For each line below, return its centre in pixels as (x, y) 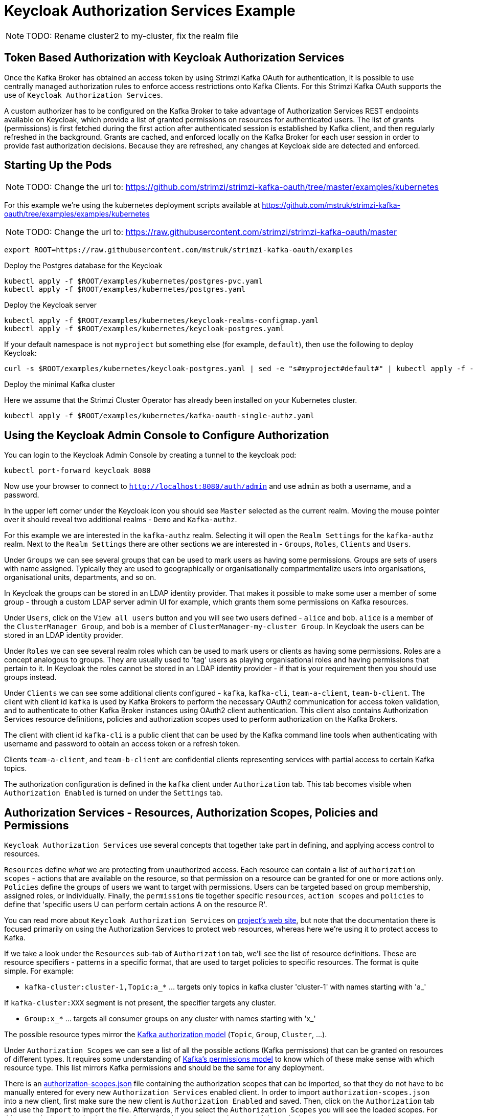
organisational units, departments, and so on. (80, 577)
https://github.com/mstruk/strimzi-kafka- (331, 205)
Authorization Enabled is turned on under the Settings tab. (113, 793)
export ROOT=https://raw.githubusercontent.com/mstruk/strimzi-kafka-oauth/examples (179, 250)
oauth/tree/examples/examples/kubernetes (77, 214)
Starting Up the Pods (58, 165)
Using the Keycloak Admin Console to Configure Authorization (167, 435)
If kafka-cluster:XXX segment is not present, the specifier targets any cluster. (140, 1003)
